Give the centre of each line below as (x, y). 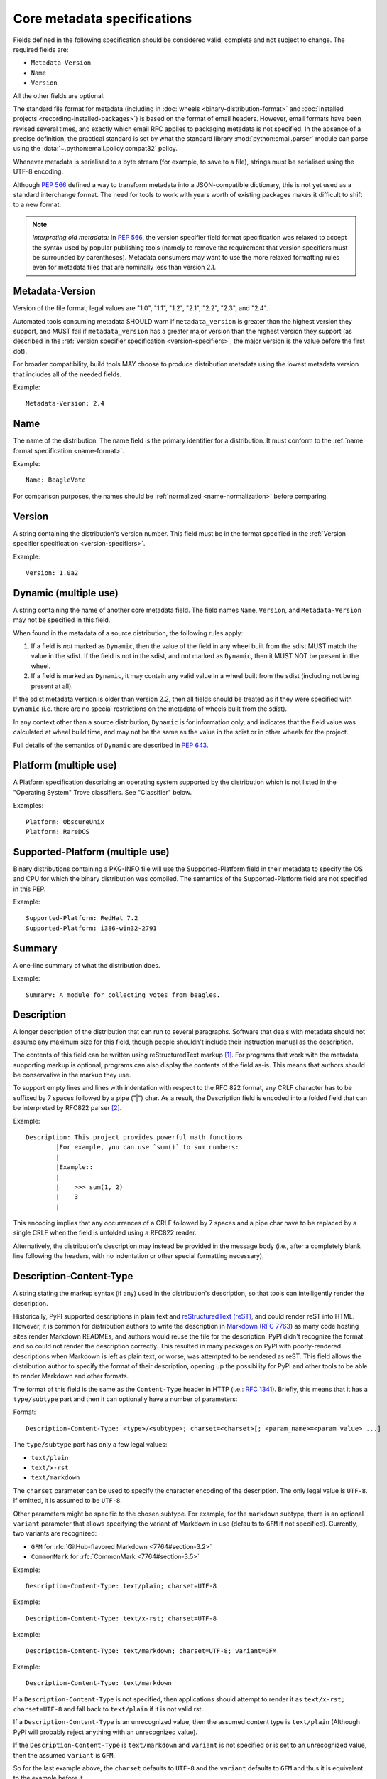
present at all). (52, 686)
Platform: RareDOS (58, 832)
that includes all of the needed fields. (67, 374)
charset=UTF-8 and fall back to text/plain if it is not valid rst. (108, 1709)
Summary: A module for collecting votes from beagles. (123, 995)
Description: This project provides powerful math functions (134, 1137)
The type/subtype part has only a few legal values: (90, 1445)
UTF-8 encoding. (38, 171)
